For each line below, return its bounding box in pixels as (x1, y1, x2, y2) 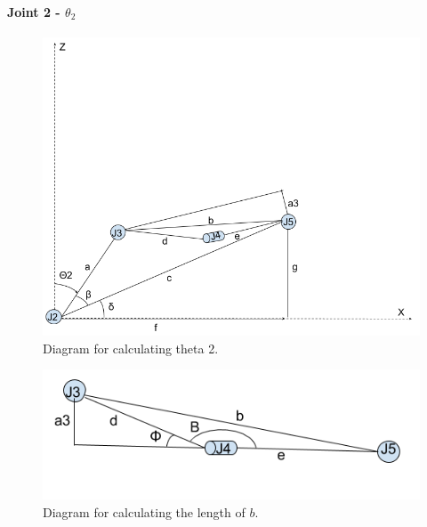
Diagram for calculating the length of (43, 502, 246, 521)
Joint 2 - (7, 2, 60, 20)
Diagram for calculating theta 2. (43, 338, 219, 357)
